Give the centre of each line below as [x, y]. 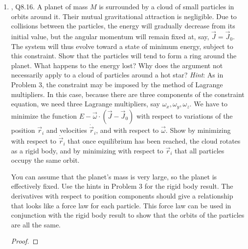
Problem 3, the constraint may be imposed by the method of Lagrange [117, 84]
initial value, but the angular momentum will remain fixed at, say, [110, 36]
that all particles [200, 150]
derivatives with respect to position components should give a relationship [122, 196]
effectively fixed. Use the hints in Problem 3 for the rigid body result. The [122, 186]
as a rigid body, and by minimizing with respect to [87, 150]
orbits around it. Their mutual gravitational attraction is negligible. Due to [124, 16]
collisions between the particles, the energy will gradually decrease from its [123, 26]
